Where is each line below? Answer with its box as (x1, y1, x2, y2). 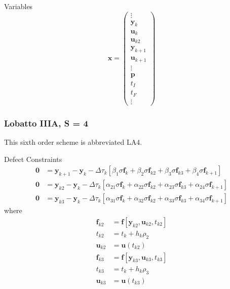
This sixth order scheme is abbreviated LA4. (4, 137, 142, 147)
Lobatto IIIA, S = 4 (4, 116, 88, 129)
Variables (4, 1, 33, 11)
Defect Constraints (4, 153, 62, 164)
